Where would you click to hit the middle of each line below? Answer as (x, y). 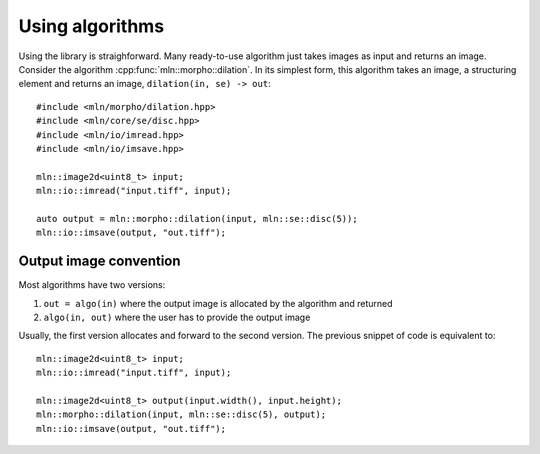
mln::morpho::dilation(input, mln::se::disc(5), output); (181, 414)
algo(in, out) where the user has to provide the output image (177, 317)
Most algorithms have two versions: (92, 285)
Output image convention (99, 261)
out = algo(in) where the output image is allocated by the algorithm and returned (218, 303)
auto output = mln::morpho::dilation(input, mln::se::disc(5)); (197, 218)
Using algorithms (91, 26)
